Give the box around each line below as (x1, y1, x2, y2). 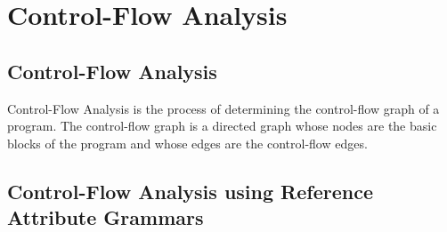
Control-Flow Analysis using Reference (7, 177, 373, 204)
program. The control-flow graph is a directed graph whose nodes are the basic (7, 116, 437, 135)
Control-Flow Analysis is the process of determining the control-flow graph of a (7, 99, 440, 117)
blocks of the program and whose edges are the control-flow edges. (7, 133, 368, 152)
